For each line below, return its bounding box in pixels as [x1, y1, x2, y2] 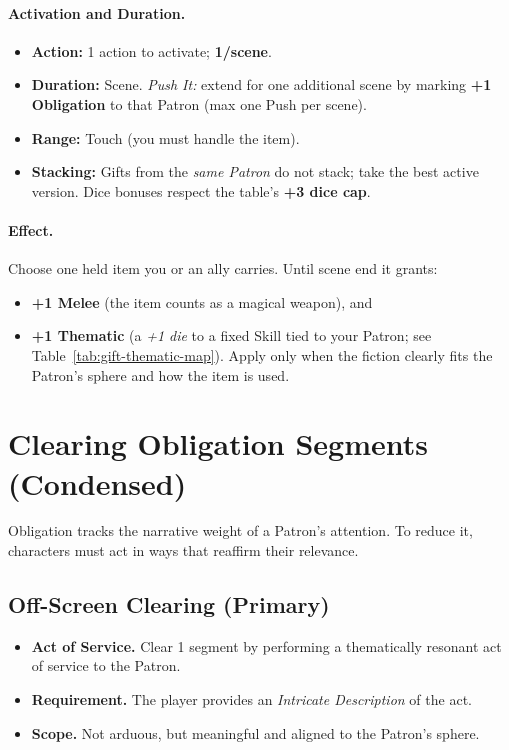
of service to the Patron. [31, 655, 181, 676]
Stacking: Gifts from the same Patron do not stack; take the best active [31, 161, 479, 182]
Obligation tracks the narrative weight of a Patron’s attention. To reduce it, [8, 520, 473, 541]
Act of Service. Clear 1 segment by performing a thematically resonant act [31, 635, 502, 656]
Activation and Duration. [8, 2, 186, 23]
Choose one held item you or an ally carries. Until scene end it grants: [8, 258, 438, 279]
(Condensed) [8, 462, 187, 503]
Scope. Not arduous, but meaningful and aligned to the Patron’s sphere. [31, 722, 480, 743]
